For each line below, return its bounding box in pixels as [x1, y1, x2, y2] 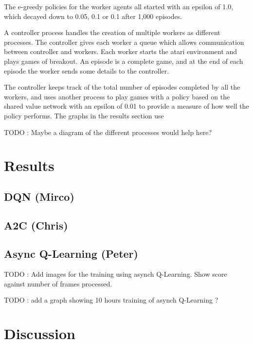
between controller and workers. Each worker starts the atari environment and [4, 46, 237, 57]
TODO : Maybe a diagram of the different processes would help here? [4, 127, 212, 137]
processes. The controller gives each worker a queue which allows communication [4, 37, 244, 47]
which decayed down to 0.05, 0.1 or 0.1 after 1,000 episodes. [4, 11, 182, 21]
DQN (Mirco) [4, 189, 74, 204]
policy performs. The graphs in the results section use [4, 110, 164, 120]
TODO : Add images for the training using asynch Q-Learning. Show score [4, 269, 227, 279]
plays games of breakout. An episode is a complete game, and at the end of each [4, 56, 243, 66]
